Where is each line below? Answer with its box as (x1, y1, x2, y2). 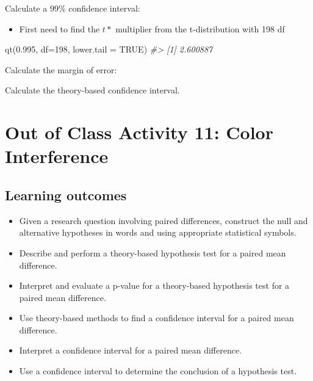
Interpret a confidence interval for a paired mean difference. (19, 344, 242, 357)
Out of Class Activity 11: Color (5, 120, 273, 145)
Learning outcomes (5, 185, 127, 204)
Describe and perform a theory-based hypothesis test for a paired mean (19, 246, 286, 259)
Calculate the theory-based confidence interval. (5, 84, 180, 96)
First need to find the (19, 22, 100, 35)
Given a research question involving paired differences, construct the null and (19, 214, 308, 227)
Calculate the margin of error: (5, 63, 117, 76)
